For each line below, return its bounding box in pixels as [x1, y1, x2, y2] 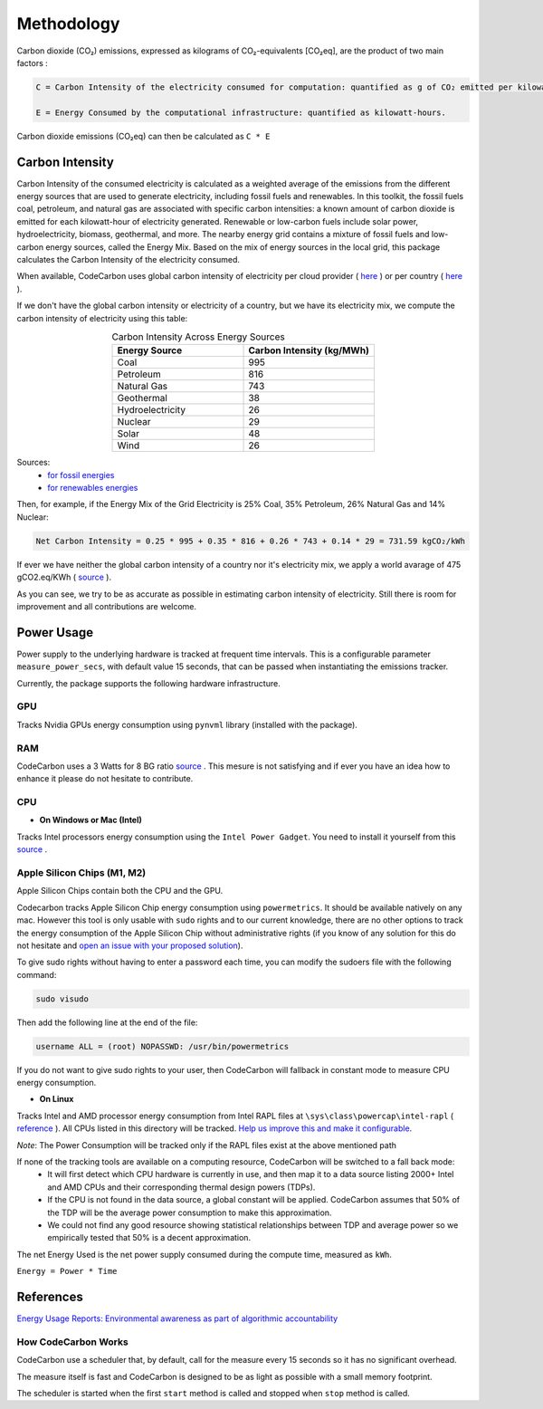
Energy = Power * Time [16, 1266, 118, 1277]
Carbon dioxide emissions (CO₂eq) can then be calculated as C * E [16, 130, 271, 141]
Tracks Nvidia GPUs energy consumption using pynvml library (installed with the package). [16, 719, 357, 730]
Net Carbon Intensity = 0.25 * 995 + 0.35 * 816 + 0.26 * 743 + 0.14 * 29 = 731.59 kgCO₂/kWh [35, 535, 466, 546]
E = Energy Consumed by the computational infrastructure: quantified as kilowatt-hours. [35, 107, 447, 118]
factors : [16, 57, 49, 68]
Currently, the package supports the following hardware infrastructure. [16, 677, 281, 688]
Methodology [16, 14, 120, 34]
